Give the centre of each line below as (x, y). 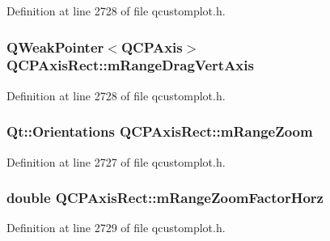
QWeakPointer (55, 47)
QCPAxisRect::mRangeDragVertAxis (130, 65)
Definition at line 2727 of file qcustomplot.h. (116, 161)
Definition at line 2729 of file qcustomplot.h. (116, 228)
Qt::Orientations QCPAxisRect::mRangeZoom (160, 131)
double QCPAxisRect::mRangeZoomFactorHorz (165, 198)
